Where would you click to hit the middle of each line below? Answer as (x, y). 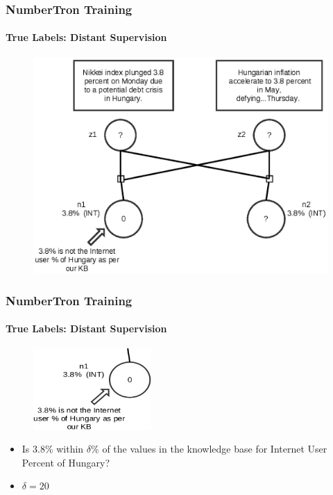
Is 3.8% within (53, 449)
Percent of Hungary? (66, 462)
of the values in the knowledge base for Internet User (215, 449)
